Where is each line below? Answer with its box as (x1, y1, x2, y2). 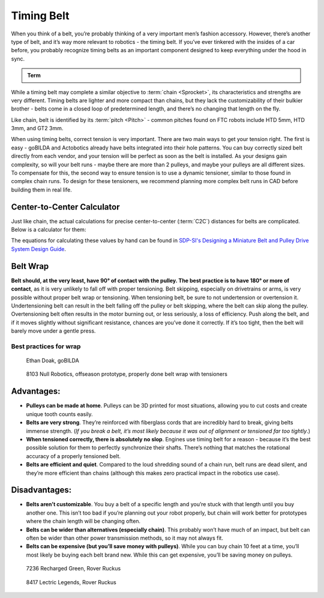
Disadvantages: (11, 485, 72, 495)
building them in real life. (11, 186, 72, 193)
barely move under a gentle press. (11, 327, 96, 334)
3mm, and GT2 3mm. (11, 125, 64, 132)
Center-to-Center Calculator (11, 202, 120, 212)
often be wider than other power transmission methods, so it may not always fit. (26, 534, 223, 542)
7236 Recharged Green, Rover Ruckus (26, 565, 121, 572)
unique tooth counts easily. (26, 410, 93, 417)
